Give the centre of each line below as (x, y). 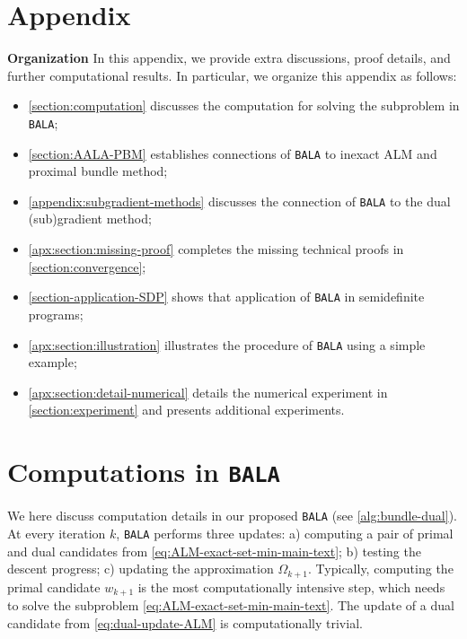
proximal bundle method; (98, 171)
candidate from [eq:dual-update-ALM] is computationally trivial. (185, 622)
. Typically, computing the (381, 569)
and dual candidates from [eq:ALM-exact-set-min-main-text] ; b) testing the (214, 551)
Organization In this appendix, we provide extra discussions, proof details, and (229, 58)
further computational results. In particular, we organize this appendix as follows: (232, 75)
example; (53, 362)
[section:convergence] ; (87, 266)
